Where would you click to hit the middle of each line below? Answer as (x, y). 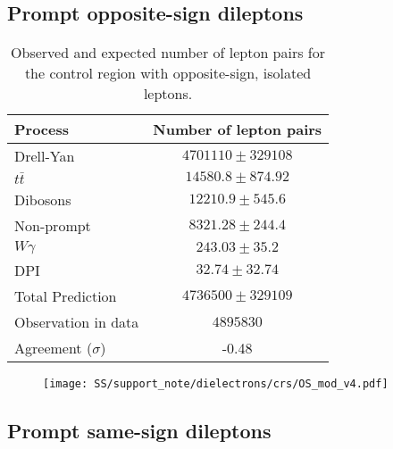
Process (42, 129)
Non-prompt (53, 225)
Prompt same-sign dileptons (139, 430)
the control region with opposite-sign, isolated (168, 73)
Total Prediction (66, 295)
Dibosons (43, 199)
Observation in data (77, 321)
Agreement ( (54, 347)
